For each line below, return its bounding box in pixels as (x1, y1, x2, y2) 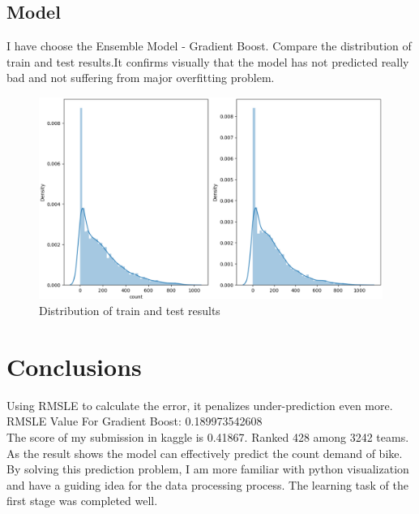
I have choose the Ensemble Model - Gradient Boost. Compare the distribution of (6, 37, 412, 54)
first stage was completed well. (6, 492, 158, 509)
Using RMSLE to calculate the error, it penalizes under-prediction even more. (6, 396, 393, 413)
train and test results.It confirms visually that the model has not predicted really (6, 53, 409, 70)
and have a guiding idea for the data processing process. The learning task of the (6, 476, 408, 493)
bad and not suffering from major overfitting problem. (6, 69, 275, 86)
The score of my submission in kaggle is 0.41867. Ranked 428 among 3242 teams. (6, 428, 409, 445)
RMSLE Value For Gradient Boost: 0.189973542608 (6, 412, 263, 430)
